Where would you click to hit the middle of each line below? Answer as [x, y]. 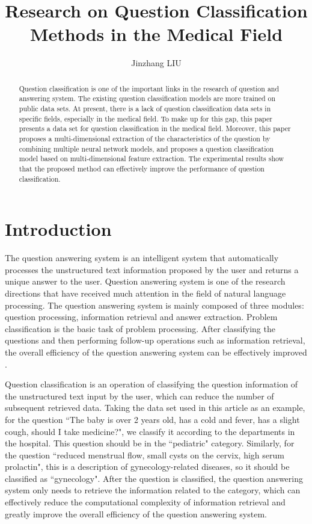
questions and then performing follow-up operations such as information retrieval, [155, 340]
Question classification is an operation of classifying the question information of [151, 384]
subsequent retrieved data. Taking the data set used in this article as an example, [155, 408]
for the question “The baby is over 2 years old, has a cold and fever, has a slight [152, 419]
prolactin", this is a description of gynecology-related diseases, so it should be [147, 467]
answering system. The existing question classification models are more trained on [147, 98]
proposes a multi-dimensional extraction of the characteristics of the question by [145, 138]
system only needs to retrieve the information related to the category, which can [153, 490]
